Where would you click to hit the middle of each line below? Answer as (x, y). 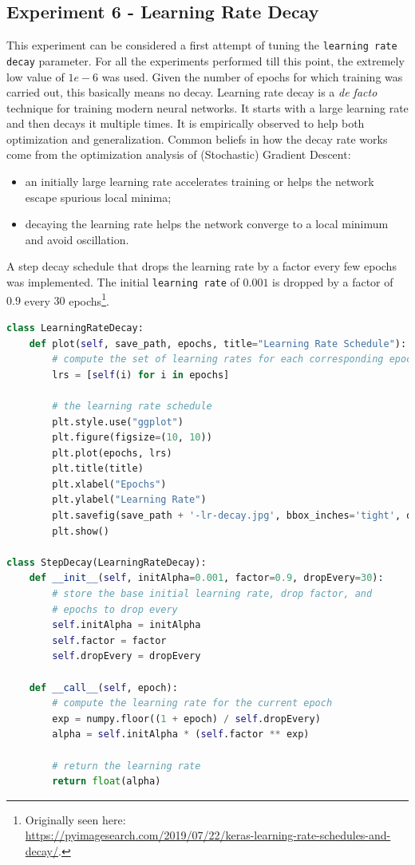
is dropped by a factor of (333, 282)
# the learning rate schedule (132, 406)
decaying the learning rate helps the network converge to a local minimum (207, 224)
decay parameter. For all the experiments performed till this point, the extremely (206, 60)
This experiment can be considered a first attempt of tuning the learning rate (202, 45)
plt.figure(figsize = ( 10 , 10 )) (132, 438)
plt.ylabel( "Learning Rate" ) (129, 500)
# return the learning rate (126, 766)
